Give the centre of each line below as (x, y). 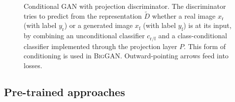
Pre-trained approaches (65, 91)
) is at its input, (207, 25)
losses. (33, 65)
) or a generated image (99, 25)
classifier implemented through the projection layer (101, 46)
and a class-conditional (193, 36)
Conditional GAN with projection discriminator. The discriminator (125, 6)
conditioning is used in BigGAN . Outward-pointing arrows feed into (126, 56)
